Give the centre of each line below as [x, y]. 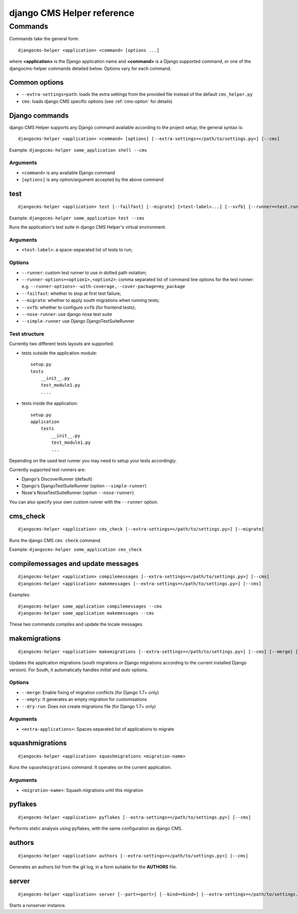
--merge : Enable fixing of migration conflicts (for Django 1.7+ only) [90, 692]
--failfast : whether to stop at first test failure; [71, 293]
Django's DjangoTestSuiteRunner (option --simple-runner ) [84, 486]
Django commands [39, 115]
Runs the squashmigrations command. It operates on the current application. [90, 768]
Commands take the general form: [44, 39]
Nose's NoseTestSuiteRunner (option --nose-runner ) [78, 493]
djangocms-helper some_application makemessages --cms [86, 613]
